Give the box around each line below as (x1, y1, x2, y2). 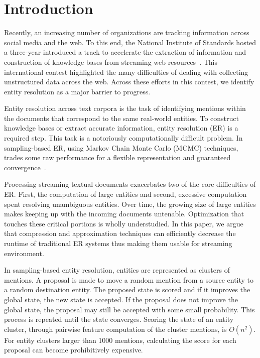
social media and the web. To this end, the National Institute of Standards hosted (4, 37, 256, 47)
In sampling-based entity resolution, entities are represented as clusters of (4, 265, 230, 275)
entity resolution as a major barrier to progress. (4, 86, 151, 96)
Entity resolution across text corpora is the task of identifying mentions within (4, 103, 246, 113)
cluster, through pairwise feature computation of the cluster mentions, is (4, 323, 227, 334)
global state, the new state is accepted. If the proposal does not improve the (4, 294, 238, 304)
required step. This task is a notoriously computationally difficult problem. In (4, 133, 243, 143)
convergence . (4, 162, 46, 172)
